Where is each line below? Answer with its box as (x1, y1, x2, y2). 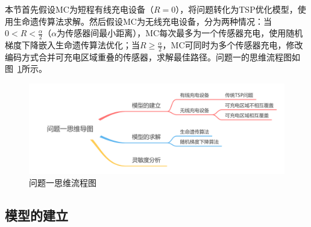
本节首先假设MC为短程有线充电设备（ (5, 3, 154, 15)
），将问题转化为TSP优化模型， (175, 3, 298, 15)
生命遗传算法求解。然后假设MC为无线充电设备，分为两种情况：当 (13, 14, 272, 27)
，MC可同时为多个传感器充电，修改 (162, 39, 303, 51)
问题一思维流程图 (29, 176, 96, 188)
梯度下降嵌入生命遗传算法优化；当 (5, 39, 140, 51)
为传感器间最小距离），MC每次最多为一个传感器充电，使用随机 (57, 27, 303, 39)
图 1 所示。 (5, 62, 47, 75)
